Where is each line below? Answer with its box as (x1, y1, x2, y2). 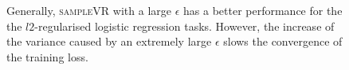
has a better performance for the (183, 2, 343, 18)
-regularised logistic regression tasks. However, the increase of (34, 17, 335, 34)
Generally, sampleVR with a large (6, 2, 171, 18)
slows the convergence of (223, 33, 343, 50)
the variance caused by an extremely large (6, 33, 212, 50)
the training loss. (6, 48, 88, 64)
